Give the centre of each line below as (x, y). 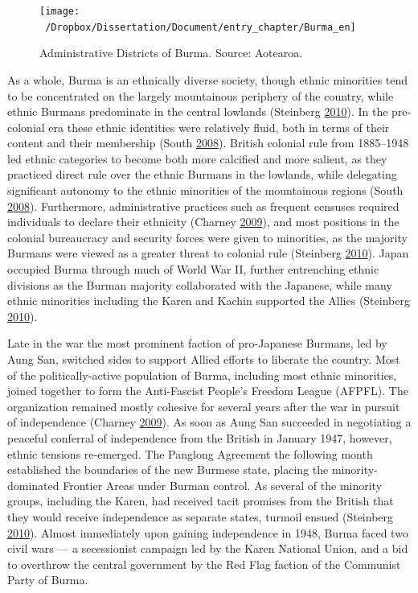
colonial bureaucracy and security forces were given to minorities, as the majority (207, 237)
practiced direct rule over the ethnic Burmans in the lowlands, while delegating (202, 174)
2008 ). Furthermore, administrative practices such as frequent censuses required (203, 206)
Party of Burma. (48, 580)
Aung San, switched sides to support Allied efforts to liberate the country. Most (204, 359)
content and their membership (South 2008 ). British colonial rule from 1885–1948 (208, 143)
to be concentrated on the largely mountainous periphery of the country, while (201, 95)
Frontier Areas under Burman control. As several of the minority (223, 485)
